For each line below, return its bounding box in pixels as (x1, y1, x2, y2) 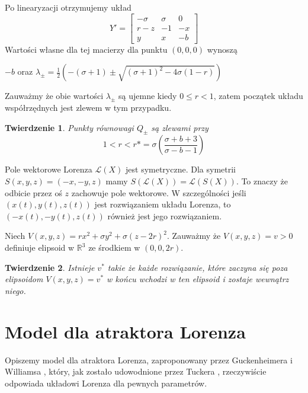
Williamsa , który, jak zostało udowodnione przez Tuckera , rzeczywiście (5, 365, 267, 378)
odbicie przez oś (5, 186, 62, 199)
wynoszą (207, 43, 238, 55)
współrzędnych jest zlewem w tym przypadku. (5, 101, 172, 114)
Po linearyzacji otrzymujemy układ (5, 1, 131, 13)
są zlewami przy (151, 121, 208, 133)
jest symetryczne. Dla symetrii (126, 163, 236, 175)
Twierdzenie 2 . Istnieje (5, 261, 95, 273)
